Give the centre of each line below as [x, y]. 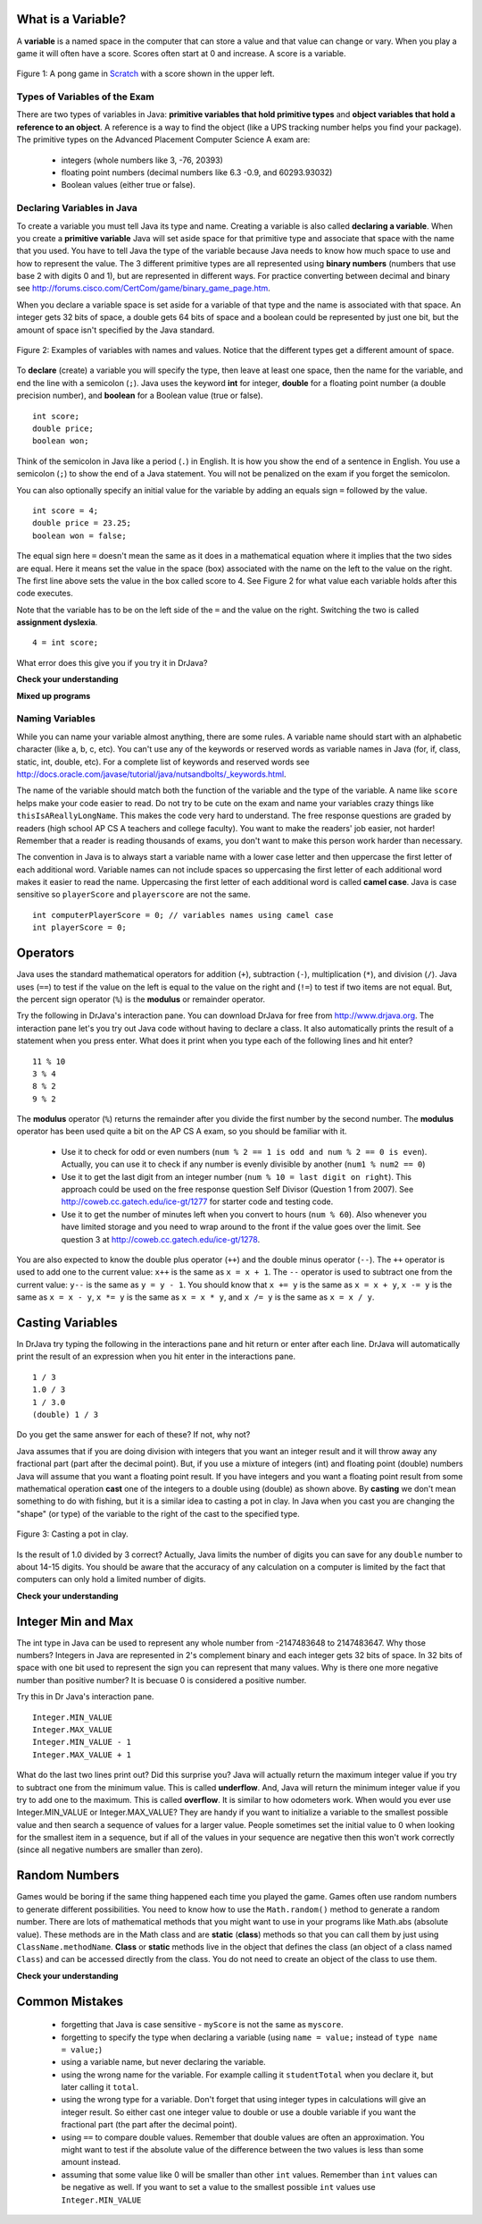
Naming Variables [56, 719]
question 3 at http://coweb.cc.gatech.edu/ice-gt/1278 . [161, 1239]
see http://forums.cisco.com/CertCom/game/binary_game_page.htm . [144, 288]
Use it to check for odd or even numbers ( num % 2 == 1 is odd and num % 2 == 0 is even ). [244, 1151]
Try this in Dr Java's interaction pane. [85, 1697]
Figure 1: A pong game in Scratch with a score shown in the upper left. [145, 74]
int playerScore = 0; [79, 928]
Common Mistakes [70, 2001]
